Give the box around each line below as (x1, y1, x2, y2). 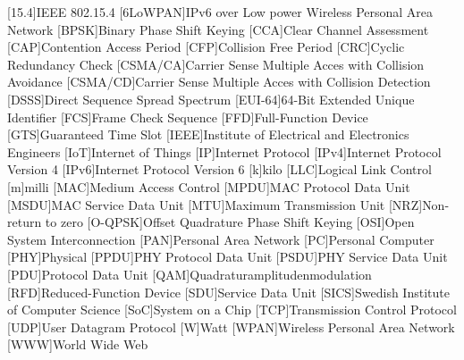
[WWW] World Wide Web (7, 335, 148, 354)
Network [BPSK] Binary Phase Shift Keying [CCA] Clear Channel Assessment (7, 20, 429, 38)
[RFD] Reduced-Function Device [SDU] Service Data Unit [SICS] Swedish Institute (7, 282, 450, 301)
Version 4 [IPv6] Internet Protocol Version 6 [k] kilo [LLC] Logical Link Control (7, 160, 432, 179)
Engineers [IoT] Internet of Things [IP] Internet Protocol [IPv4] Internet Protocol (7, 142, 442, 161)
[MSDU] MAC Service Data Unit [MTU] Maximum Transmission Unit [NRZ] (7, 195, 423, 213)
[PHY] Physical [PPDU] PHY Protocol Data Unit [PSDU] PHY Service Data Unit (7, 247, 448, 266)
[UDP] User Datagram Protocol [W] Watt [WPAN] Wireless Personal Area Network (7, 317, 455, 336)
